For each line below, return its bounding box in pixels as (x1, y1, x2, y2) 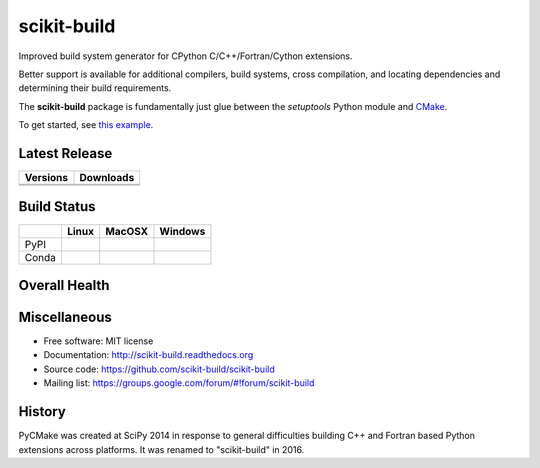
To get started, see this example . (18, 119, 154, 131)
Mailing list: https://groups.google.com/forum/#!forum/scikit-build (43, 377, 315, 389)
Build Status (18, 198, 96, 215)
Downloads (79, 171, 135, 185)
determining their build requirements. (18, 82, 172, 94)
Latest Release (18, 145, 113, 162)
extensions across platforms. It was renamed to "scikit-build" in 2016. (18, 443, 305, 455)
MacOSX (105, 224, 149, 238)
